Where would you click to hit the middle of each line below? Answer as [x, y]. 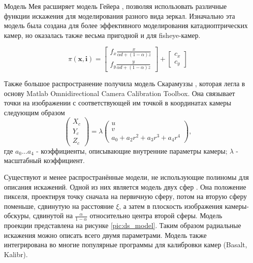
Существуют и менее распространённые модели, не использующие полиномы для [126, 177]
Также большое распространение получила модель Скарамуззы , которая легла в [125, 83]
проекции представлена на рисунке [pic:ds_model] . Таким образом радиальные [123, 225]
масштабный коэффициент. [45, 160]
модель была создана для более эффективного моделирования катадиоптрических [126, 25]
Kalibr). [16, 254]
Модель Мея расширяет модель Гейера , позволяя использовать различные [115, 6]
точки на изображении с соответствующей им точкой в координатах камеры [118, 103]
